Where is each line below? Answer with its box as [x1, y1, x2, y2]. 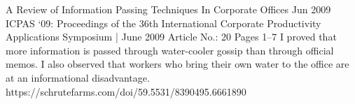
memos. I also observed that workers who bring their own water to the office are [6, 57, 349, 71]
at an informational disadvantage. [6, 70, 150, 84]
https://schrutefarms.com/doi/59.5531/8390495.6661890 [6, 84, 246, 98]
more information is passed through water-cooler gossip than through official [6, 43, 334, 57]
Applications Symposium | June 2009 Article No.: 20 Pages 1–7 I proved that [6, 29, 337, 44]
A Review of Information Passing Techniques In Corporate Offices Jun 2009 [6, 2, 331, 16]
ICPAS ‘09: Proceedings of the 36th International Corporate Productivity [6, 15, 321, 30]
